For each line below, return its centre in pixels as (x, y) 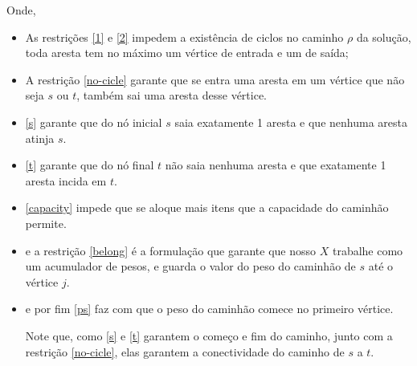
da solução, (384, 37)
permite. (46, 223)
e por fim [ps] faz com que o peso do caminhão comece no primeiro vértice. (209, 309)
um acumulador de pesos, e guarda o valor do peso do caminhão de (190, 266)
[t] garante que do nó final (90, 165)
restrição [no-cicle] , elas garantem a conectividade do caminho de (185, 351)
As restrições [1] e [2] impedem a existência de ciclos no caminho (184, 37)
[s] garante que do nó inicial (94, 122)
